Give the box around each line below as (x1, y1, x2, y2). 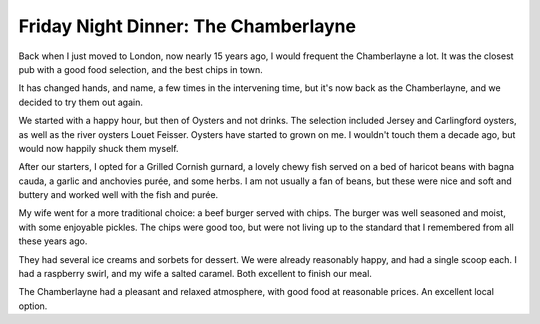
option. (18, 300, 48, 312)
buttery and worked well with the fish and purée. (18, 189, 219, 201)
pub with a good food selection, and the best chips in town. (18, 63, 264, 75)
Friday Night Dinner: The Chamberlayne (18, 15, 357, 37)
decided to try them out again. (18, 96, 144, 108)
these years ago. (18, 235, 88, 247)
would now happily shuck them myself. (18, 142, 179, 154)
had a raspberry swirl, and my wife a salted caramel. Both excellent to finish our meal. (18, 268, 372, 280)
